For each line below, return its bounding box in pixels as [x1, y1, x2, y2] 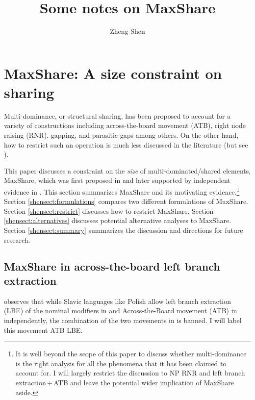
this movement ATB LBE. [4, 325, 83, 335]
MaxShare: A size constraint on [4, 63, 222, 83]
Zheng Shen [110, 26, 145, 36]
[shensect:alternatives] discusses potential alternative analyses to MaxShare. [4, 215, 231, 225]
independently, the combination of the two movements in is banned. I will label [4, 315, 242, 325]
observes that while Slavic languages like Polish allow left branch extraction [4, 296, 231, 306]
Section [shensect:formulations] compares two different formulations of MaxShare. [4, 196, 248, 206]
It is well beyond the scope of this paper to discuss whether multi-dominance [15, 349, 247, 359]
